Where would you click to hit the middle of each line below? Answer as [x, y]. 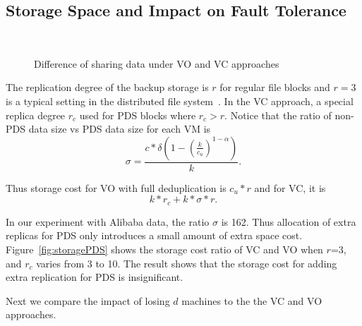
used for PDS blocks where [138, 115]
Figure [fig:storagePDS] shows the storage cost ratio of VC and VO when [164, 249]
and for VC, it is [290, 187]
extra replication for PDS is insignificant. [95, 277]
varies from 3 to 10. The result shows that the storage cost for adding [187, 263]
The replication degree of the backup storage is [107, 87]
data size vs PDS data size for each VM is [120, 129]
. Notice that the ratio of [278, 115]
